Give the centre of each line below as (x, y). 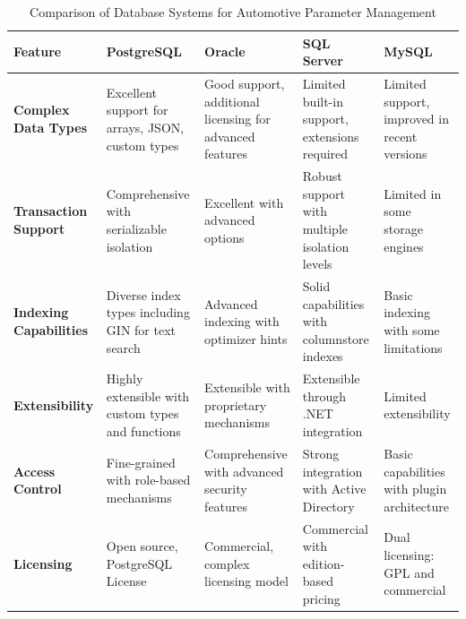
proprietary (236, 404)
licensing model (246, 581)
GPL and (409, 572)
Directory (328, 506)
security (226, 489)
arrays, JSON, (145, 128)
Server (323, 60)
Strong (321, 453)
